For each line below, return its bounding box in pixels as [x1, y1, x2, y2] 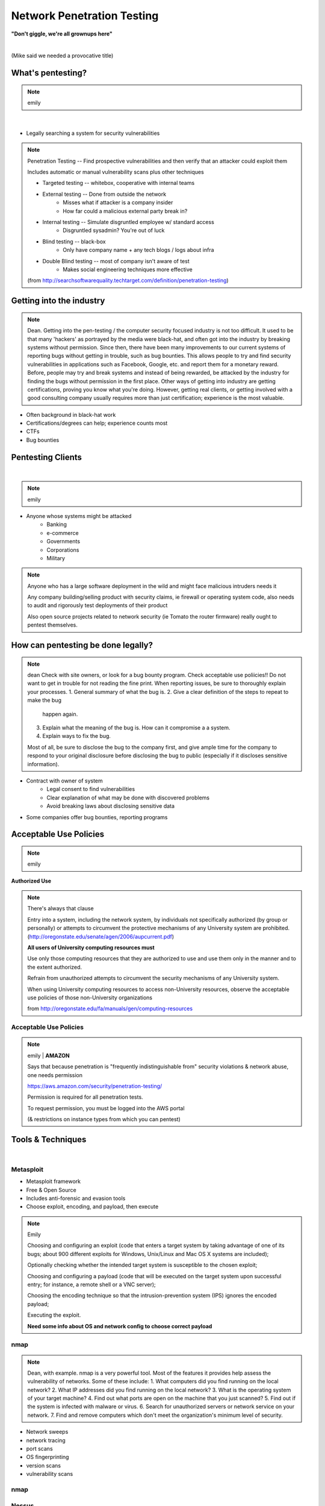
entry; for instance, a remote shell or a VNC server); [27, 1281, 156, 1289]
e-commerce [46, 529, 79, 536]
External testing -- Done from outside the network [42, 190, 167, 198]
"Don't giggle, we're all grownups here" [11, 30, 113, 37]
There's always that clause [27, 905, 94, 912]
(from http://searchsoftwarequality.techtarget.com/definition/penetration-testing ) [27, 277, 229, 284]
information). [27, 760, 60, 767]
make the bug [27, 696, 61, 704]
